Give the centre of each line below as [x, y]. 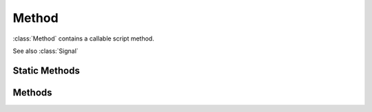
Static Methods [46, 70]
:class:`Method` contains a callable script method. [83, 38]
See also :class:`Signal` [45, 51]
